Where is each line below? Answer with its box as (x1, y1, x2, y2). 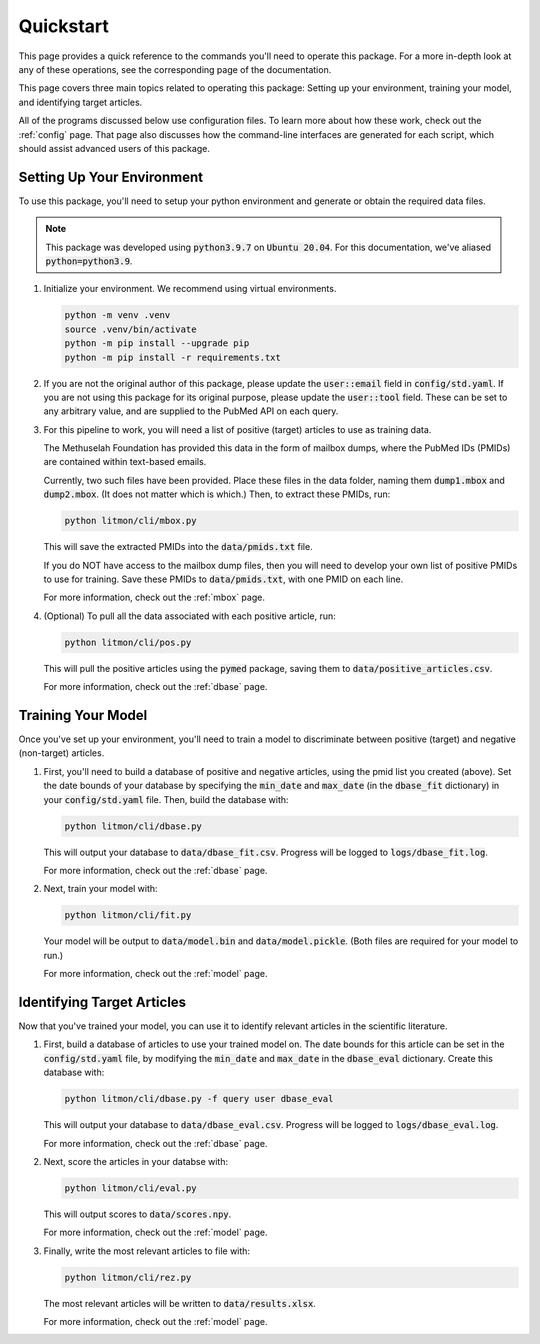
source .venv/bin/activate (64, 323, 197, 335)
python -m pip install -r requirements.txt (64, 351, 282, 363)
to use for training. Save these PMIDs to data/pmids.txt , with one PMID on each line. (43, 573, 404, 585)
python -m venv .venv (64, 310, 171, 321)
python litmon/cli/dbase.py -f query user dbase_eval (64, 1093, 334, 1105)
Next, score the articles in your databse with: (43, 1155, 229, 1167)
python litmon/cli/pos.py (64, 636, 192, 648)
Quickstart (18, 15, 110, 37)
